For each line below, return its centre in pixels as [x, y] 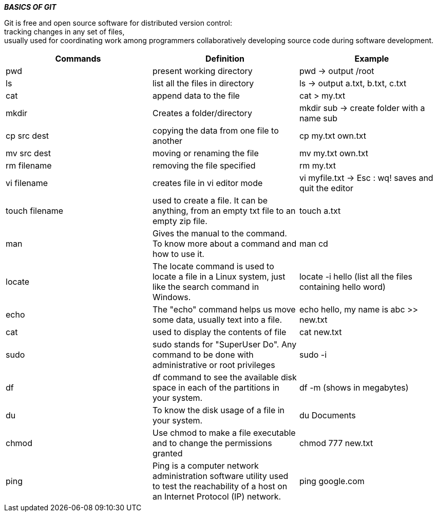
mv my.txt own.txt [334, 153]
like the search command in [206, 287]
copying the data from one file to [215, 131]
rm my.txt [317, 165]
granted [167, 453]
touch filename [35, 211]
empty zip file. [180, 221]
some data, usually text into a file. [217, 320]
